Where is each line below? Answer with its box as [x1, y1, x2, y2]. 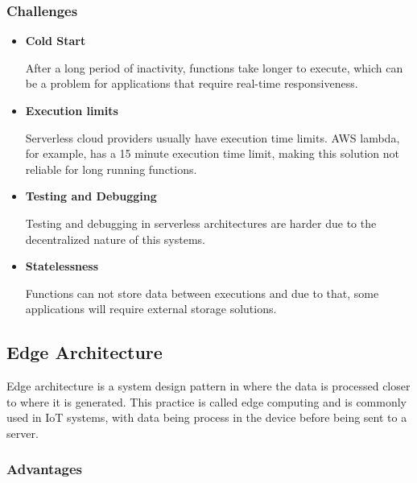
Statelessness [25, 258, 99, 275]
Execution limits [25, 102, 118, 118]
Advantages [6, 459, 83, 479]
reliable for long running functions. [25, 160, 197, 177]
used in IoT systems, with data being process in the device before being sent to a [6, 409, 407, 426]
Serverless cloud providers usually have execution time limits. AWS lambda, [25, 129, 400, 146]
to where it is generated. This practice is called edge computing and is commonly [6, 393, 407, 410]
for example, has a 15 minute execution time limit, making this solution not [25, 145, 400, 162]
